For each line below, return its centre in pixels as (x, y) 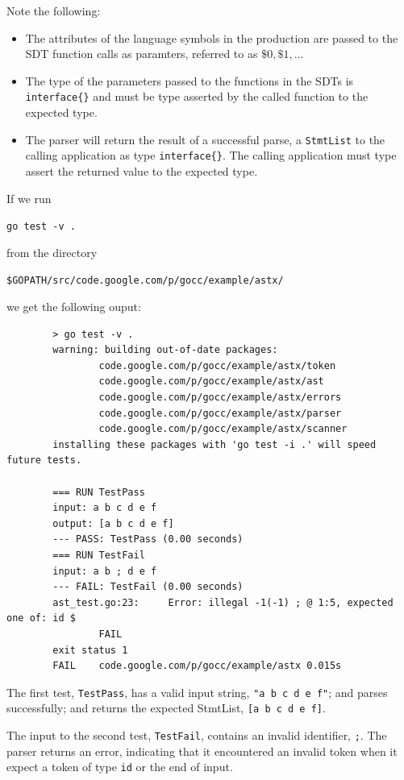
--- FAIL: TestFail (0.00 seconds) (148, 587)
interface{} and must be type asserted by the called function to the (197, 96)
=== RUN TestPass (99, 492)
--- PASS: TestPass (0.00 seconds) (148, 539)
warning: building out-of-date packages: (165, 350)
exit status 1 (90, 650)
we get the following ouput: (74, 307)
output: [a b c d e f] (113, 523)
